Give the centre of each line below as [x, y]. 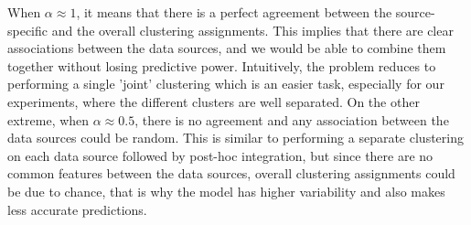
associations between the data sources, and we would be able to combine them [227, 48]
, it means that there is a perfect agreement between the [234, 12]
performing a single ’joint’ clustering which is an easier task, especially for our [226, 84]
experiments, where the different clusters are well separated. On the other [214, 101]
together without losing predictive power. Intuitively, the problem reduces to [222, 65]
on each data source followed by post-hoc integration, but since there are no [220, 155]
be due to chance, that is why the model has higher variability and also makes [226, 191]
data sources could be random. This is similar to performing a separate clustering [235, 138]
